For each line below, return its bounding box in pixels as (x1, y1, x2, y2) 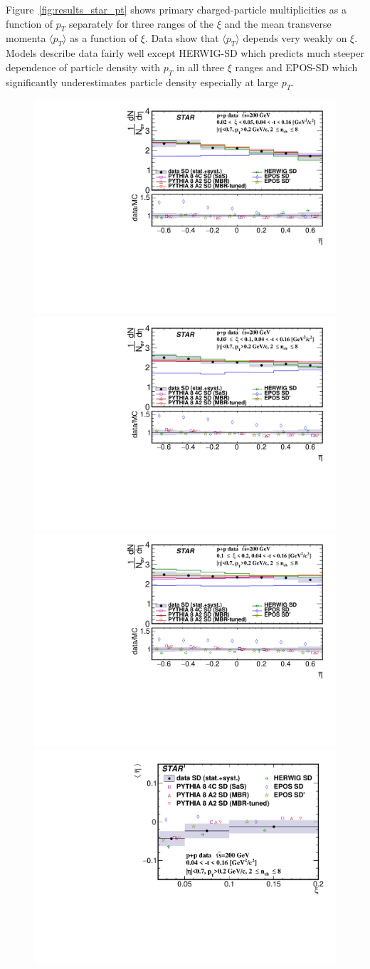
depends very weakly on (243, 31, 347, 46)
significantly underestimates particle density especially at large (6, 74, 279, 89)
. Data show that (144, 31, 219, 46)
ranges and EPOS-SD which (235, 59, 358, 74)
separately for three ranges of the (69, 16, 213, 31)
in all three (176, 59, 224, 74)
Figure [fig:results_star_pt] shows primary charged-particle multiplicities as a (6, 2, 347, 16)
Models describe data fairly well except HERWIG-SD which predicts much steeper (6, 46, 364, 61)
